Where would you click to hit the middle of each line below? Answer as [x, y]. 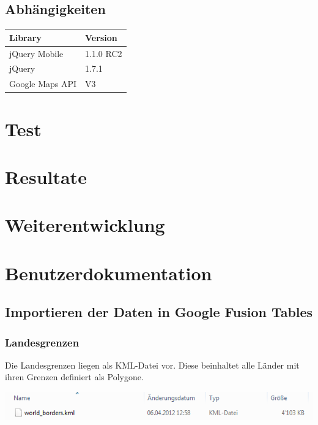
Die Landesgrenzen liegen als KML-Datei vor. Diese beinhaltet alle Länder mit [152, 365]
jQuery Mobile [36, 53]
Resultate [46, 176]
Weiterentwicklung [85, 225]
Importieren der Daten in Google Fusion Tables [159, 312]
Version [101, 37]
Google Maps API [43, 84]
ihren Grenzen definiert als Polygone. [74, 377]
